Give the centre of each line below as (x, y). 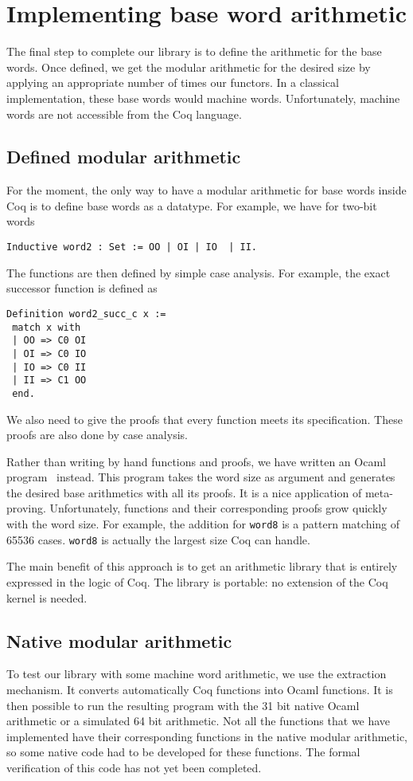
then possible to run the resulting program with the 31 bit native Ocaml (183, 705)
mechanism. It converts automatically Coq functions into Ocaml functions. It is (200, 689)
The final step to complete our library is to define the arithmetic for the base (194, 51)
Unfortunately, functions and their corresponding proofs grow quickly (218, 508)
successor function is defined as (82, 288)
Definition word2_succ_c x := (86, 314)
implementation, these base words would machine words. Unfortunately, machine (203, 98)
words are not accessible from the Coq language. (124, 114)
